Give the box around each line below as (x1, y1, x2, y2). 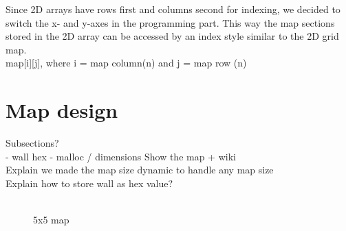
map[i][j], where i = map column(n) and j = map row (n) (6, 56, 247, 70)
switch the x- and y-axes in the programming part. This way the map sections (6, 15, 335, 29)
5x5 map (33, 212, 69, 227)
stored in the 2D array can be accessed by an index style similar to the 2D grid (6, 29, 339, 43)
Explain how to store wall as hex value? (6, 175, 173, 190)
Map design (6, 96, 118, 124)
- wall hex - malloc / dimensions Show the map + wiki (6, 149, 236, 163)
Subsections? (6, 136, 59, 150)
